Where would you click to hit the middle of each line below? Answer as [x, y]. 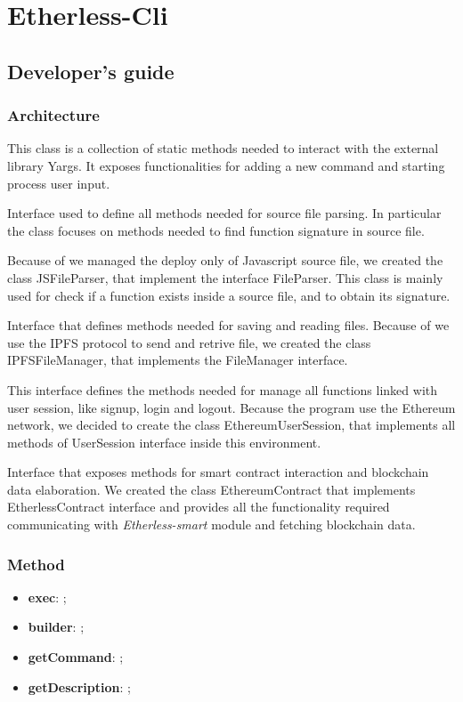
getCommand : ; [76, 657]
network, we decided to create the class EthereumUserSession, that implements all [231, 425]
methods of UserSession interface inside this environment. [164, 442]
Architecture [53, 115]
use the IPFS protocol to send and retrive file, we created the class [189, 342]
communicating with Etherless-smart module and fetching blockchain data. [211, 524]
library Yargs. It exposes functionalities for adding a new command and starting [226, 165]
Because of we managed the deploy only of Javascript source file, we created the [225, 260]
